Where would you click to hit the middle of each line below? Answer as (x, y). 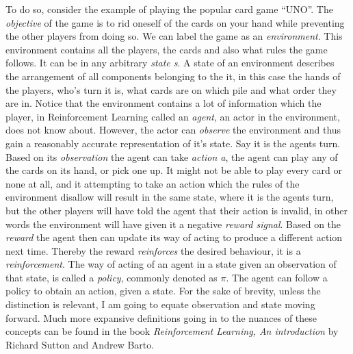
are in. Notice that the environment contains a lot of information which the (164, 103)
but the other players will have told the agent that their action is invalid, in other (177, 210)
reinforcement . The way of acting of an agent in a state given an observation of (171, 264)
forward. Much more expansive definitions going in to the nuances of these (161, 317)
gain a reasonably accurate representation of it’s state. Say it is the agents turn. (173, 143)
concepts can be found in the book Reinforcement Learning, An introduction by (172, 331)
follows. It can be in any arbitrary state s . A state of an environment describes (170, 63)
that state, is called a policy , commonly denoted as (112, 277)
